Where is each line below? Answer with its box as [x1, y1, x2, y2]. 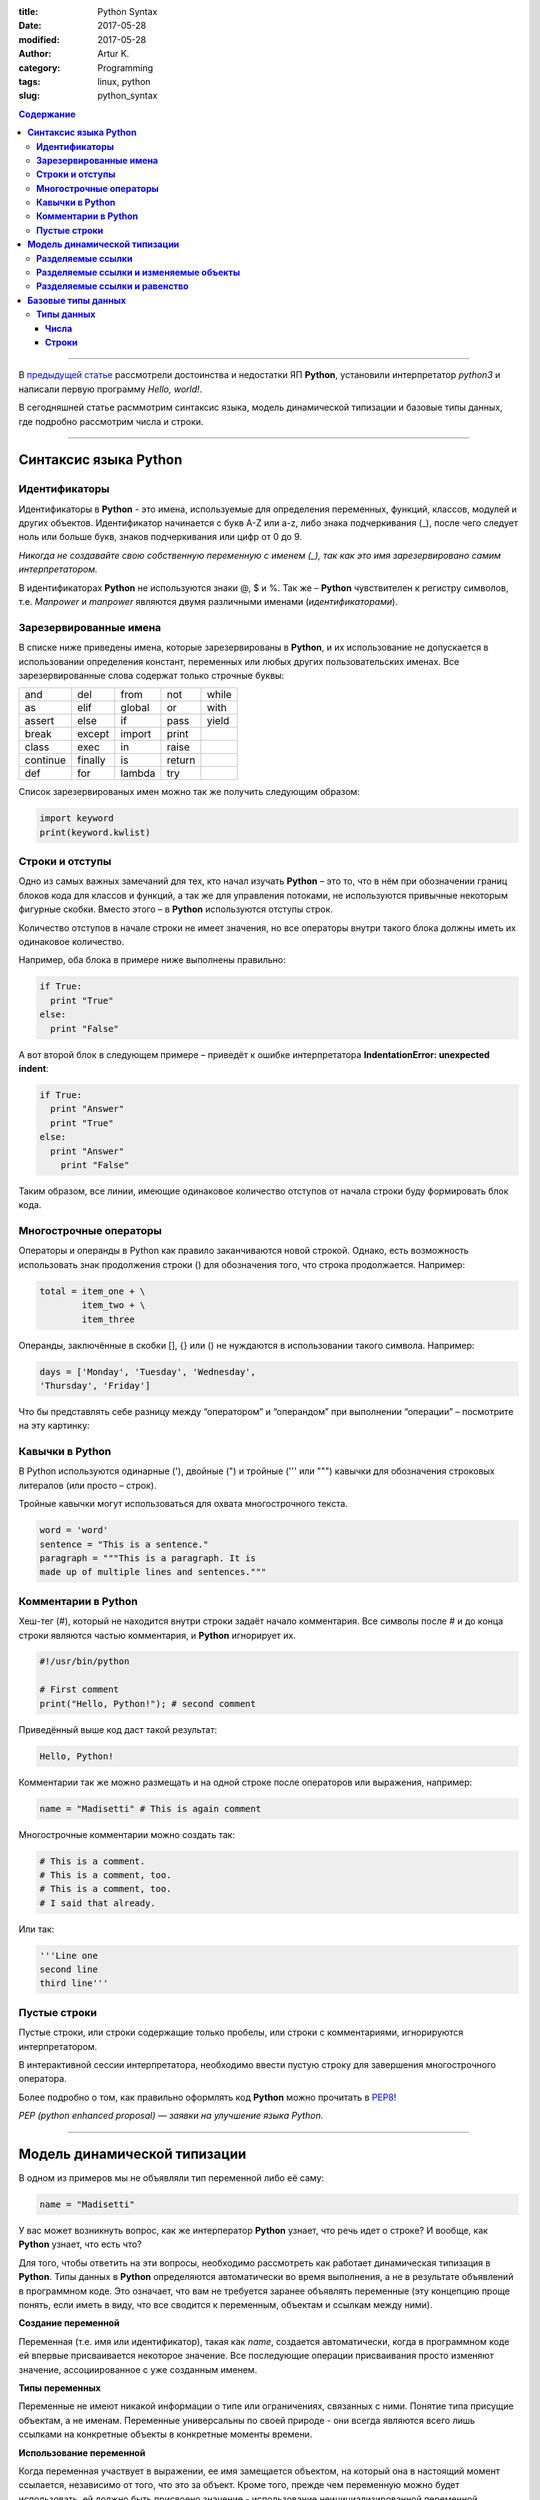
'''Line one [39, 1950, 99, 1961]
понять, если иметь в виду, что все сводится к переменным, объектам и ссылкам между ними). [18, 2299, 433, 2310]
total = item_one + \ [39, 1285, 146, 1297]
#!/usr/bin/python [39, 1656, 130, 1667]
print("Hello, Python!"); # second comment [39, 1698, 257, 1709]
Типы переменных [18, 2381, 102, 2394]
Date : [18, 20, 42, 32]
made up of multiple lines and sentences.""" [39, 1566, 267, 1578]
